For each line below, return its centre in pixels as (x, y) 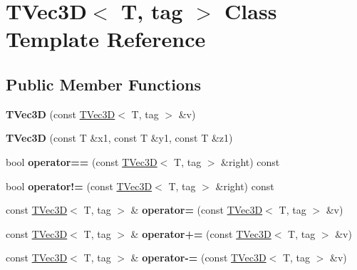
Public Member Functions (103, 84)
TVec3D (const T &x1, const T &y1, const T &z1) (119, 138)
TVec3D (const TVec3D (61, 114)
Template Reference (106, 39)
